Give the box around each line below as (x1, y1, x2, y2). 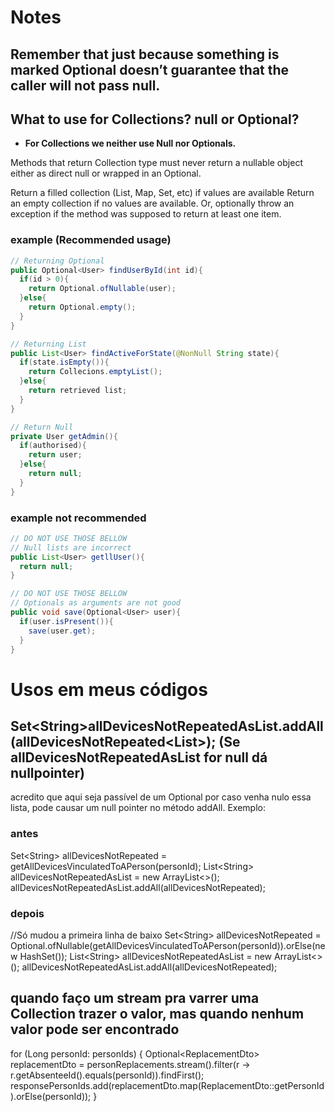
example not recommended (10, 511, 147, 525)
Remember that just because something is (10, 46, 280, 63)
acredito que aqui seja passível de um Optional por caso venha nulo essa (10, 791, 312, 803)
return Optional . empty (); (28, 302, 137, 313)
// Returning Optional (10, 256, 105, 266)
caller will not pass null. (10, 77, 161, 94)
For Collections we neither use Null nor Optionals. (24, 137, 237, 150)
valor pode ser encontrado (10, 1021, 180, 1038)
